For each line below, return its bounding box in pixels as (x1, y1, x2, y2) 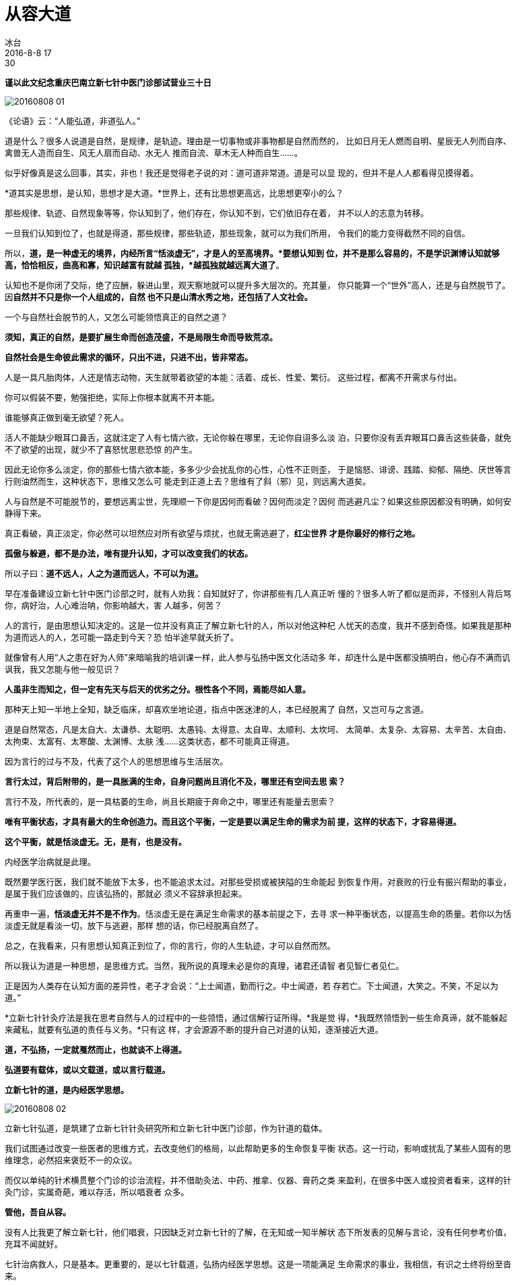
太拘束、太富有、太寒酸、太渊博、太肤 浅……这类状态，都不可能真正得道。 (5, 736, 295, 746)
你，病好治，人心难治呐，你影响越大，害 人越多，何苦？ (5, 600, 222, 610)
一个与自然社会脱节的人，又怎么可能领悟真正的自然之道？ (5, 311, 228, 322)
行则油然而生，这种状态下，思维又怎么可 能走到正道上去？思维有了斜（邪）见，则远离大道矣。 (5, 476, 371, 486)
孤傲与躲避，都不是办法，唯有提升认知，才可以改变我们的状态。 (5, 548, 253, 558)
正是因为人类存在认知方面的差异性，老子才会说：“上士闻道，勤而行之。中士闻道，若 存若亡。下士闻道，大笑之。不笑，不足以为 (5, 980, 499, 991)
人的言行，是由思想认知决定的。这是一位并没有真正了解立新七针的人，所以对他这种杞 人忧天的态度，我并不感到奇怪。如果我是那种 (5, 620, 511, 630)
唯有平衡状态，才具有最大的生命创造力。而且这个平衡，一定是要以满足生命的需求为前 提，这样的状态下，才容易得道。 (5, 816, 462, 827)
